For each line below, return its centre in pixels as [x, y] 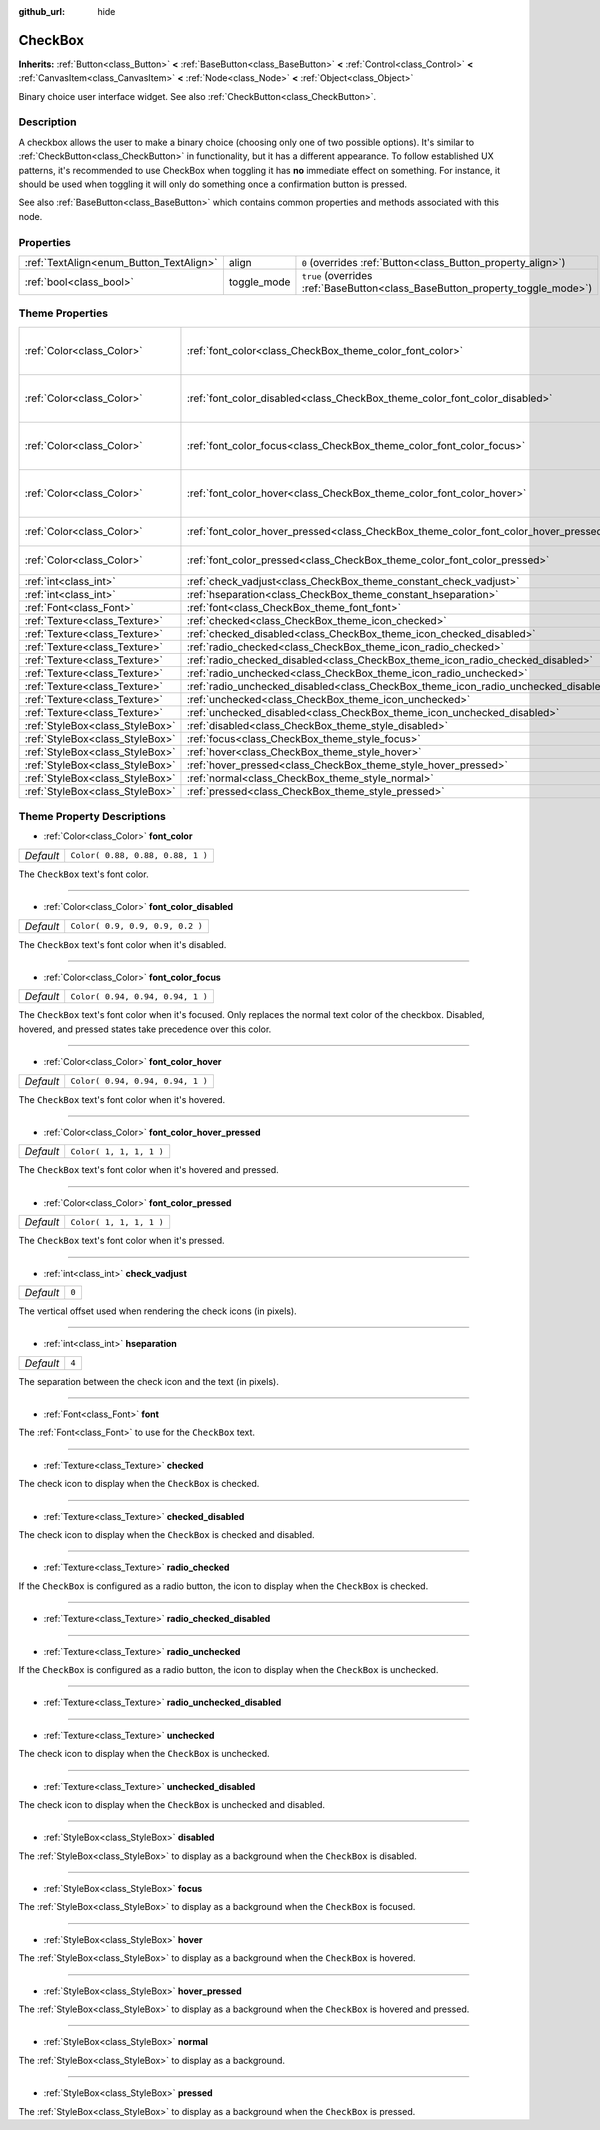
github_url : [41, 11]
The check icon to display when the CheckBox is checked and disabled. [166, 1535]
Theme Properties [63, 313]
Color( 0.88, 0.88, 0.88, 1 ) [139, 855]
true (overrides [337, 275]
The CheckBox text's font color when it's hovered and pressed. [148, 1170]
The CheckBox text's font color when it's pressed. [121, 1241]
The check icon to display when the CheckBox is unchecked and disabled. [171, 1804]
